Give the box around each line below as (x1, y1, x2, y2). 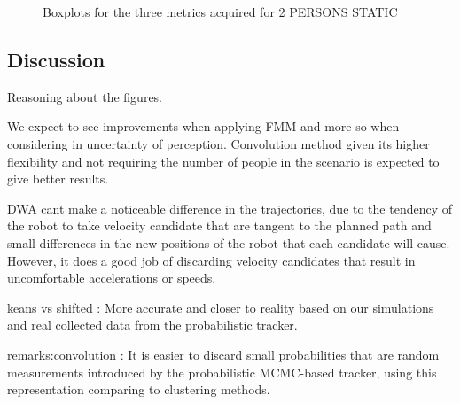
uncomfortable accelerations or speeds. (7, 268, 216, 287)
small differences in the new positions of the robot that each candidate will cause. (7, 233, 450, 252)
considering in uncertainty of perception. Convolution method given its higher (7, 134, 430, 152)
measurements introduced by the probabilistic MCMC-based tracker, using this (7, 362, 437, 381)
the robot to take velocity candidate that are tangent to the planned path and (7, 216, 432, 235)
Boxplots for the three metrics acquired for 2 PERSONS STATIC (43, 3, 398, 20)
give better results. (7, 169, 109, 188)
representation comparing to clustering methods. (7, 380, 270, 399)
